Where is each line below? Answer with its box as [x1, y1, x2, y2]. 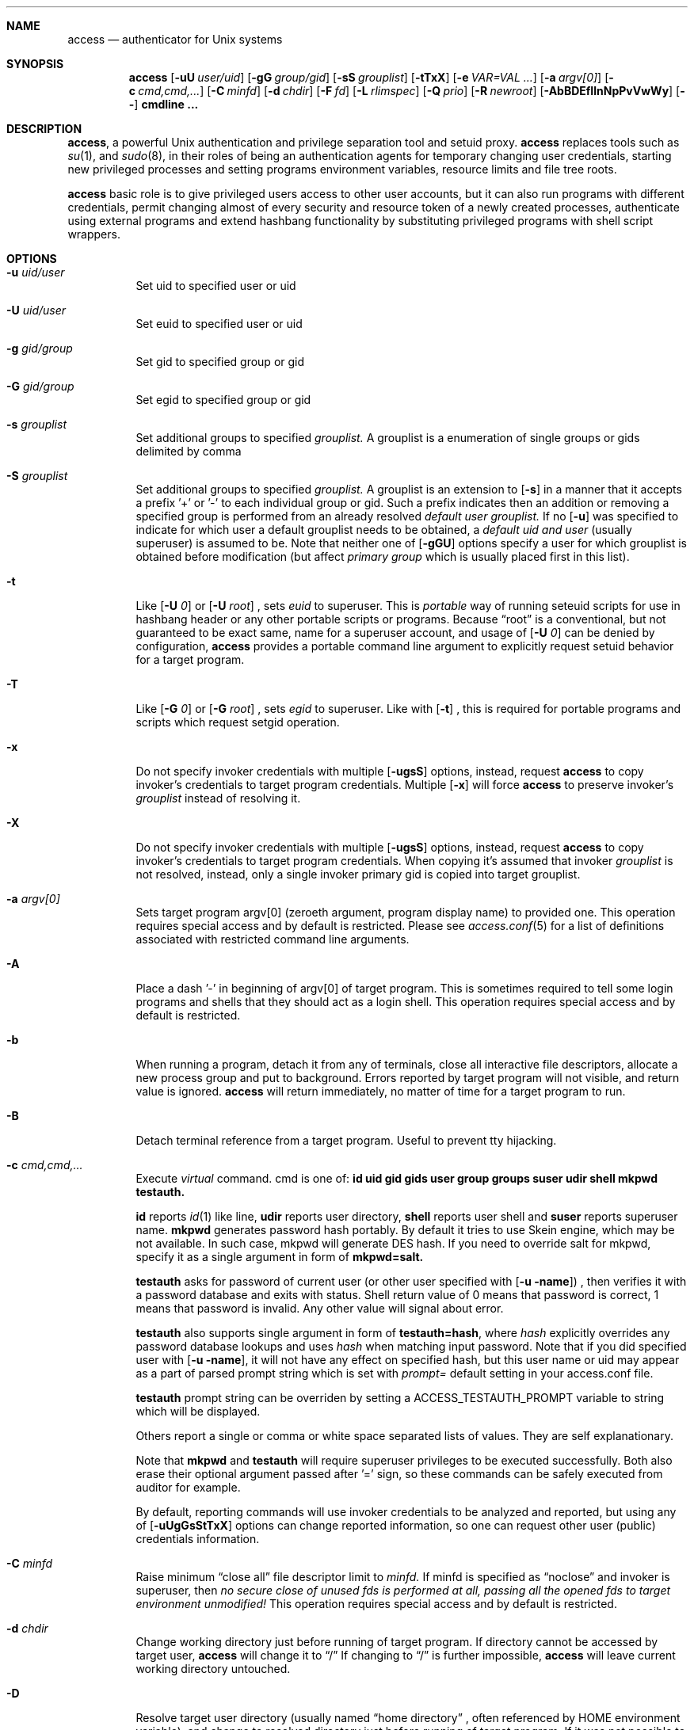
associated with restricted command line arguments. [135, 932, 410, 946]
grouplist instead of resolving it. [135, 791, 301, 805]
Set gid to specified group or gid [135, 355, 305, 368]
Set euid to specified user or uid [135, 317, 303, 330]
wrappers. [67, 227, 120, 241]
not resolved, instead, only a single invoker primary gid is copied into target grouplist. [135, 867, 581, 881]
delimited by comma [135, 444, 242, 458]
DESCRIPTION [6, 122, 82, 135]
